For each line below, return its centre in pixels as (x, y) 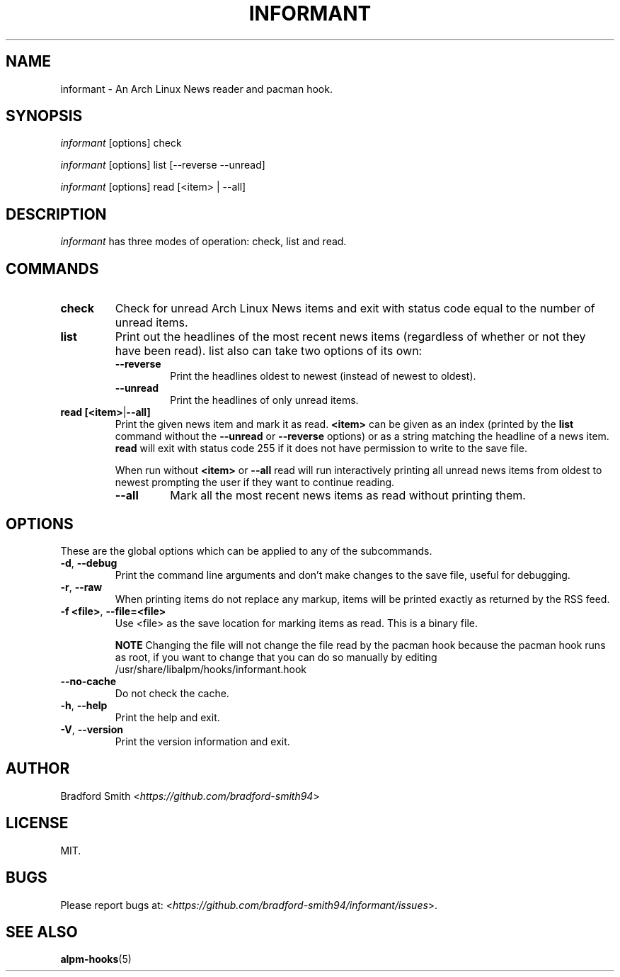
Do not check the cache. (172, 693)
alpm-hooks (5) (96, 959)
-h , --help (84, 705)
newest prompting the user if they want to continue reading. (255, 482)
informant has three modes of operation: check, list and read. (203, 242)
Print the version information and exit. (202, 741)
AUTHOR (38, 769)
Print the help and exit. (167, 717)
